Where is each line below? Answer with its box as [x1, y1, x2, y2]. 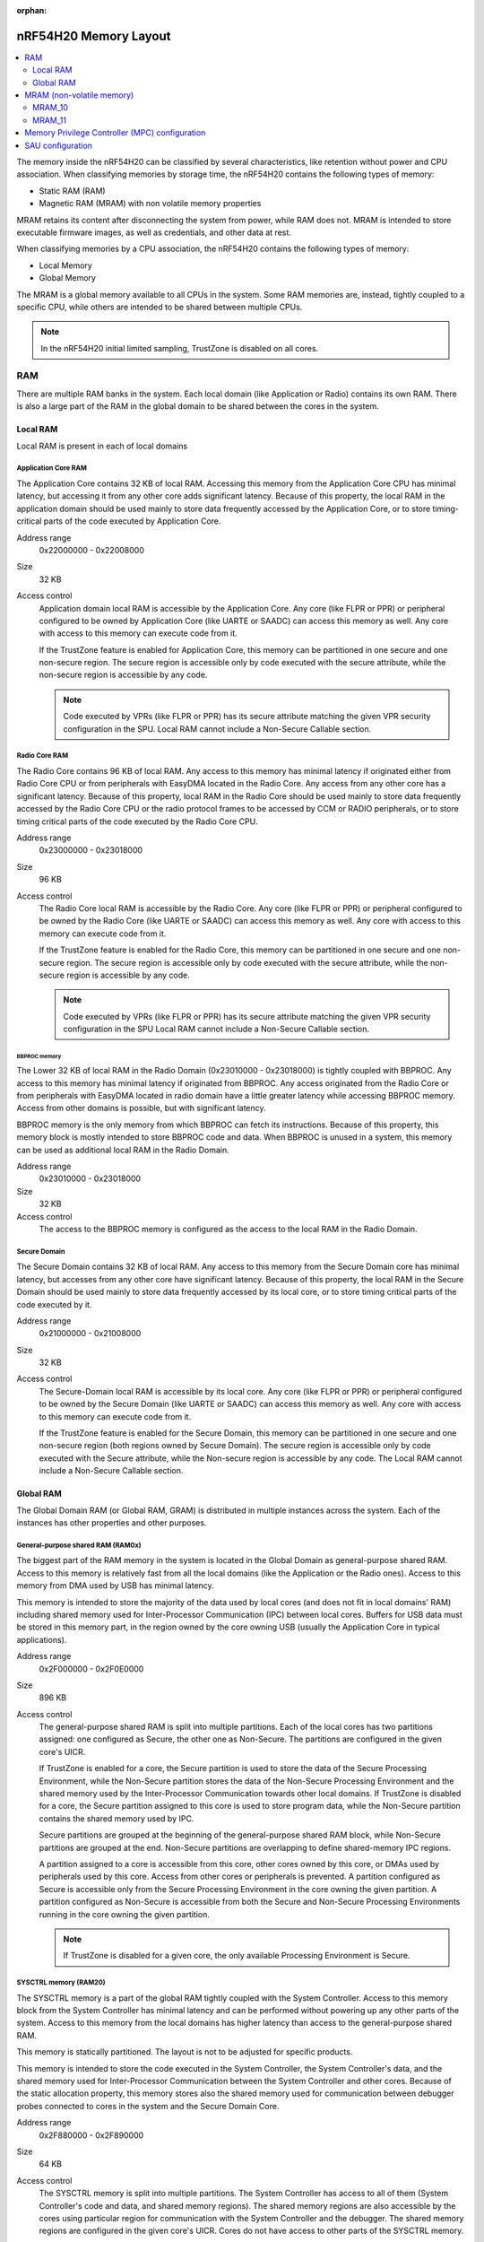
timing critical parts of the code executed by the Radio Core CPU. [16, 816, 258, 827]
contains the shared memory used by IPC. [39, 1812, 194, 1824]
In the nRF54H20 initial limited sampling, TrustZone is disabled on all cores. [40, 343, 319, 353]
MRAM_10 [32, 102, 69, 113]
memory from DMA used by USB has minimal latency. [16, 1580, 214, 1591]
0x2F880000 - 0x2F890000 [39, 2130, 144, 2141]
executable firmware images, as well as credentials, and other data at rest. [16, 227, 291, 238]
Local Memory [39, 260, 93, 271]
